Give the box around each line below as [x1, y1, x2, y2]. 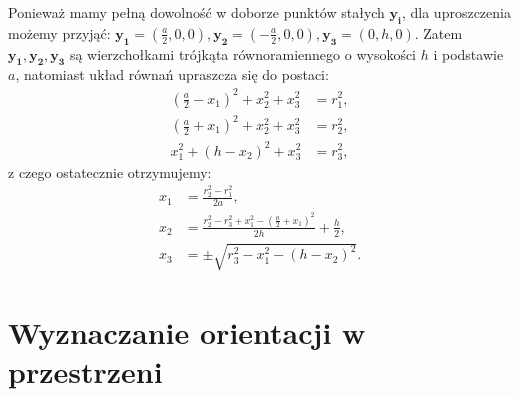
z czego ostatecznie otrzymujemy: [8, 161, 212, 182]
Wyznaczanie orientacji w [8, 311, 366, 352]
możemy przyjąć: [8, 22, 111, 43]
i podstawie [433, 43, 504, 64]
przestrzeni [8, 350, 163, 391]
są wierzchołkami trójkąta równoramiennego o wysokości [69, 43, 417, 64]
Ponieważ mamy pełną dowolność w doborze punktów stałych [8, 2, 385, 22]
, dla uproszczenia [401, 2, 511, 22]
